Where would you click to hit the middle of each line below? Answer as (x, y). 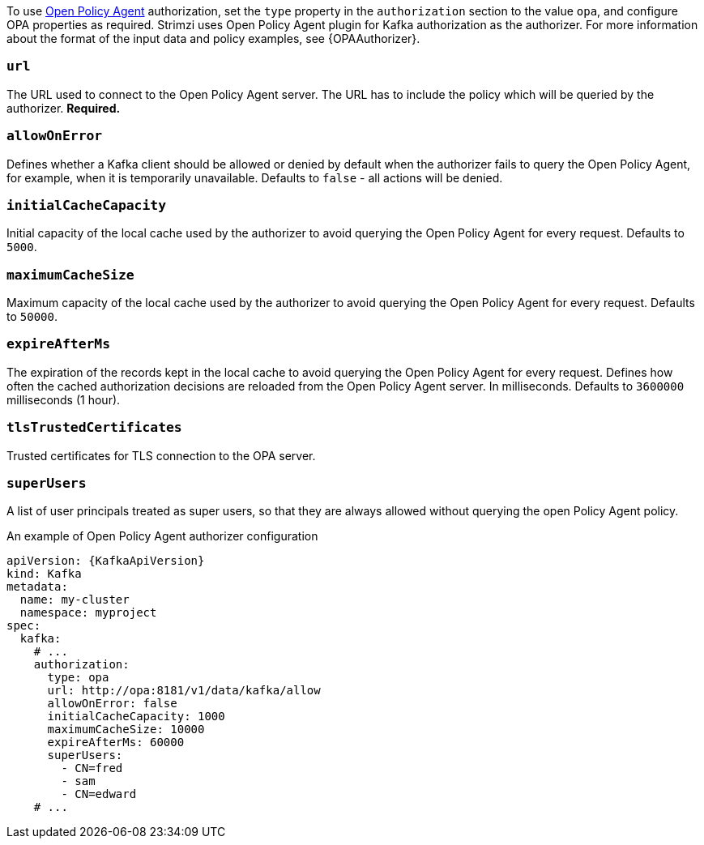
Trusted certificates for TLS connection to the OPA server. (161, 455)
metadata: (37, 587)
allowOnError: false (112, 704)
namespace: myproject (88, 613)
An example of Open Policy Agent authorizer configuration (162, 536)
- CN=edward (99, 794)
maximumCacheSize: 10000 (126, 730)
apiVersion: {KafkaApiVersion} (106, 561)
